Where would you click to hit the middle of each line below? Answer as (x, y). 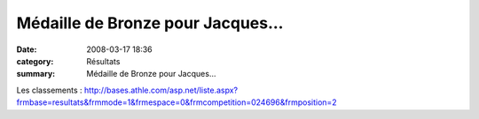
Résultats (103, 61)
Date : (27, 49)
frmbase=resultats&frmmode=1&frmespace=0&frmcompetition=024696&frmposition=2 (177, 102)
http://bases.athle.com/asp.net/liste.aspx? (161, 90)
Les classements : (50, 90)
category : (35, 61)
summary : (36, 74)
